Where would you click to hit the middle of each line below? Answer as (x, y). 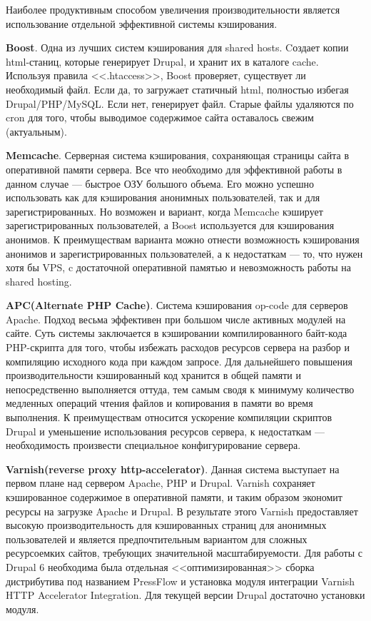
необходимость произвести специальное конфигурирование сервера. (153, 445)
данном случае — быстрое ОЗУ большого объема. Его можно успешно (160, 183)
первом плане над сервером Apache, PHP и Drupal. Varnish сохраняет (161, 483)
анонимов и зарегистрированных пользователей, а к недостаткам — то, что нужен (184, 253)
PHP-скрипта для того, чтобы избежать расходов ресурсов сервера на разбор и (178, 347)
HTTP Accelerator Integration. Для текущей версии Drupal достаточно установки (185, 595)
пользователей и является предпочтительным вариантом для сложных (157, 539)
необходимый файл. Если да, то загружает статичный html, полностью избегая (177, 89)
